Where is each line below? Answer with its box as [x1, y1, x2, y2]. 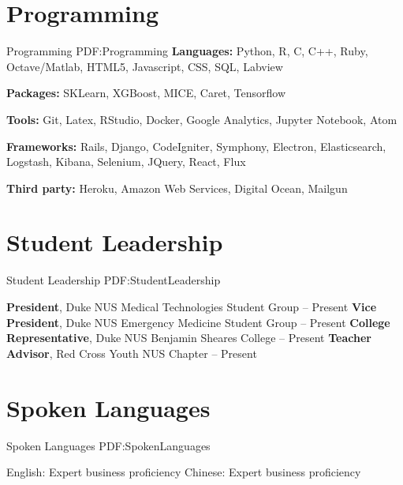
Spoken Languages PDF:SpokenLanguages [6, 437, 211, 453]
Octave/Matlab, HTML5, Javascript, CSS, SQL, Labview [6, 58, 283, 74]
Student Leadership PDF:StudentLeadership [6, 272, 221, 288]
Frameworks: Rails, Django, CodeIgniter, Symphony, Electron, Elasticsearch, [6, 137, 386, 154]
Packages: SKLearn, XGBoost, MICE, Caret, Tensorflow [6, 85, 286, 101]
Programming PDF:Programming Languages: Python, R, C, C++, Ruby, [6, 43, 368, 59]
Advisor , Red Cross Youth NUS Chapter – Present [6, 344, 257, 361]
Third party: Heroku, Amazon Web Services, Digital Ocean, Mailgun [6, 179, 348, 196]
